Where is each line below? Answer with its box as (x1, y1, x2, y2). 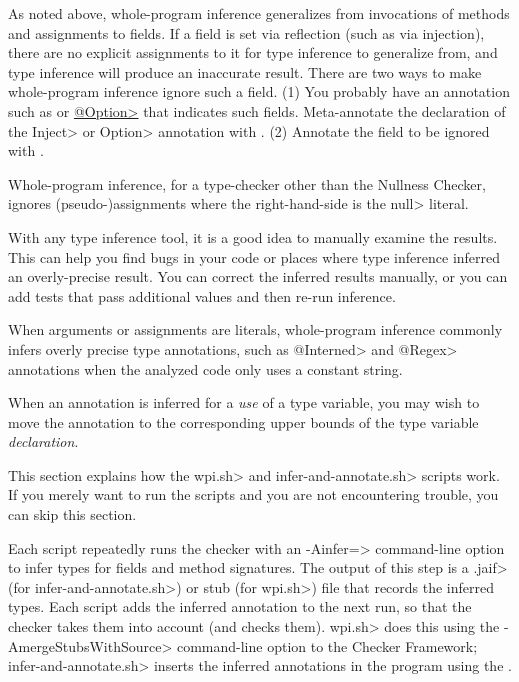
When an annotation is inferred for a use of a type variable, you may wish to (8, 392, 480, 413)
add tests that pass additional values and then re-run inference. (8, 285, 396, 306)
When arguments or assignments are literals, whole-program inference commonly (8, 319, 503, 340)
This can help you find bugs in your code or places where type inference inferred (8, 246, 501, 267)
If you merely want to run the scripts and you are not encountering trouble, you (8, 484, 499, 505)
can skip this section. (8, 504, 137, 525)
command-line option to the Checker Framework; (176, 635, 478, 656)
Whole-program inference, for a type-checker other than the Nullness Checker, (8, 173, 486, 194)
